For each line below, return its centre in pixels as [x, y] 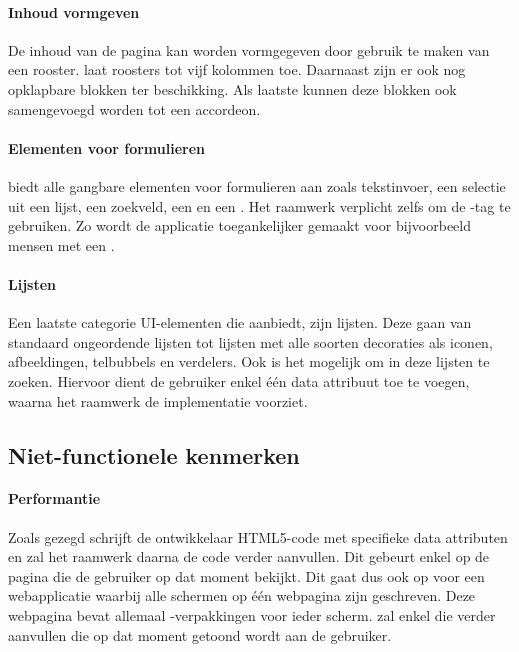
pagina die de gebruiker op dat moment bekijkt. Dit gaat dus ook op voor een [246, 575]
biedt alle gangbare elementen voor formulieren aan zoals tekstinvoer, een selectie [257, 185]
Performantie [54, 498]
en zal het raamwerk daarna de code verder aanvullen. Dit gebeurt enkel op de [249, 556]
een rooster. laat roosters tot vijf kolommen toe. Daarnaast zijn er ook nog [237, 69]
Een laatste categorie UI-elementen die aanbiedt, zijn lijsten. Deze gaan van [240, 322]
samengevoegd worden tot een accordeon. [134, 108]
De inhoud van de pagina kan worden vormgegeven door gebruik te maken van [249, 49]
